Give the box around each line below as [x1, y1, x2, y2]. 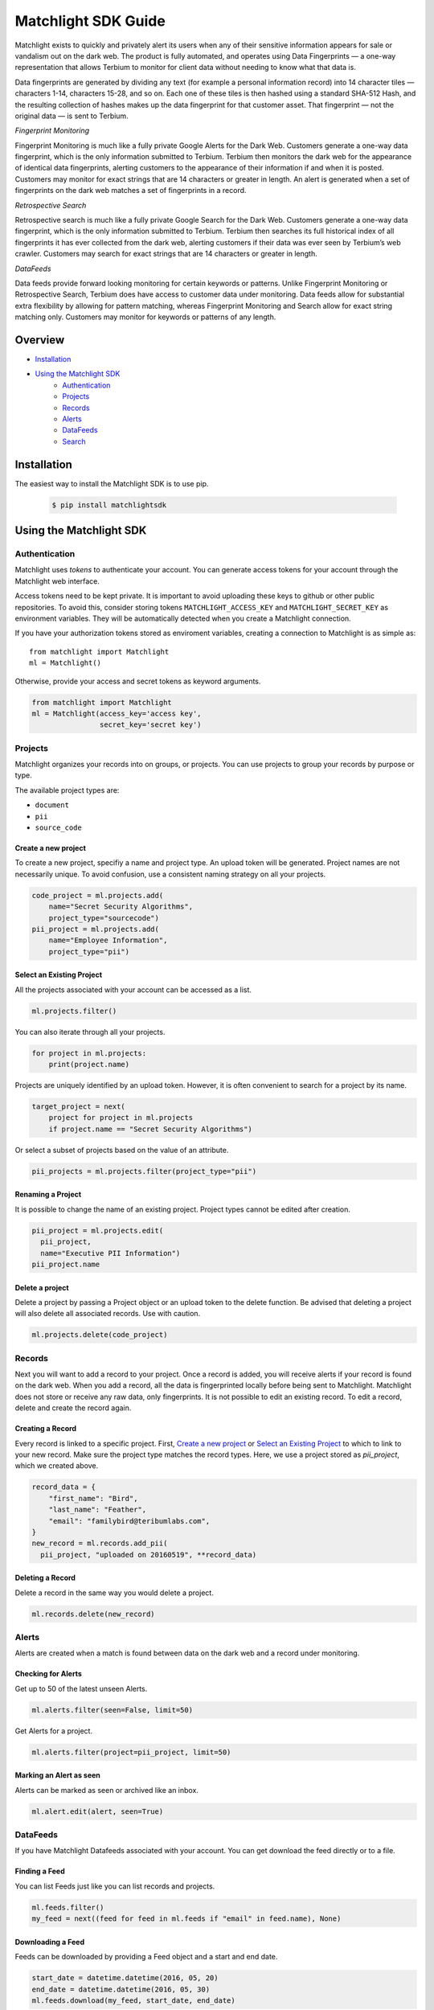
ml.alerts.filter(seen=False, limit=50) [31, 1705, 193, 1714]
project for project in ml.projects [48, 1114, 193, 1122]
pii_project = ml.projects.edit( [31, 1226, 164, 1235]
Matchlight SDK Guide [14, 12, 166, 30]
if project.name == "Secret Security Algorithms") [48, 1124, 252, 1134]
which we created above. [14, 1461, 99, 1471]
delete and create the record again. [14, 1403, 132, 1413]
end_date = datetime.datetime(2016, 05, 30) [31, 1984, 211, 1994]
